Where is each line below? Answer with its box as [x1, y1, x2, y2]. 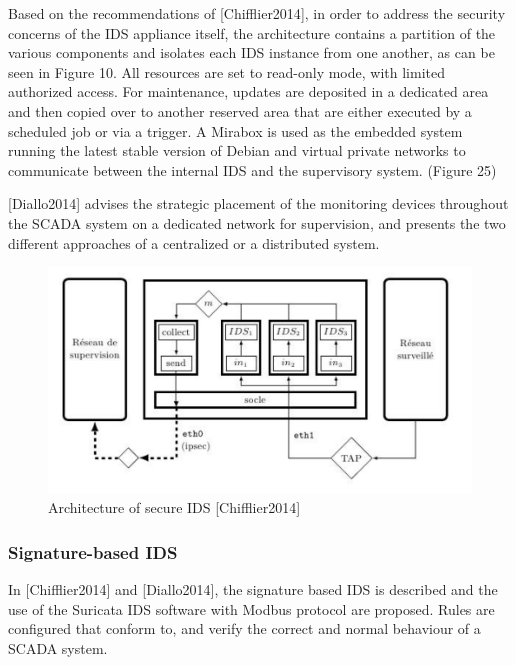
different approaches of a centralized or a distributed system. [8, 232, 380, 253]
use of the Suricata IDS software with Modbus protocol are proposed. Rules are [8, 598, 495, 619]
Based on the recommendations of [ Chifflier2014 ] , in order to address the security [8, 3, 506, 23]
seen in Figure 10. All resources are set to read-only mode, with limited [8, 61, 445, 82]
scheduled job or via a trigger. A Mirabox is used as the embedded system [8, 120, 463, 141]
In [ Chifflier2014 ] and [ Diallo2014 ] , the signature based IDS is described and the [8, 579, 498, 600]
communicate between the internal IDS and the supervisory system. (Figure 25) [8, 159, 497, 180]
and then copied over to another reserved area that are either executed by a [8, 100, 472, 121]
